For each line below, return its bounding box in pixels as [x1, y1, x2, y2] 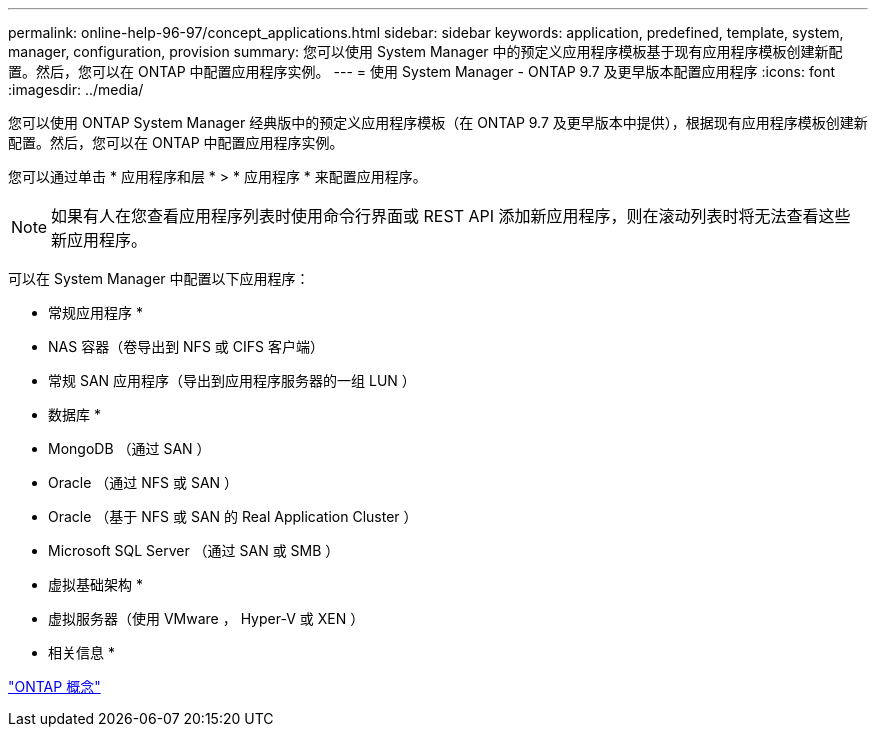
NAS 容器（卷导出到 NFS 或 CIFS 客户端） [48, 338, 324, 355]
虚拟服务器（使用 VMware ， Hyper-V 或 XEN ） [48, 610, 365, 627]
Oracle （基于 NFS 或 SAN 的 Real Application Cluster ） [48, 508, 418, 525]
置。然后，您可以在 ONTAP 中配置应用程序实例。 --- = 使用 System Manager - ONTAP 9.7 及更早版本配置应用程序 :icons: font [8, 63, 835, 80]
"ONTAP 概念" [8, 678, 101, 695]
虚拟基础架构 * [48, 576, 143, 593]
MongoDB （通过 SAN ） [48, 440, 211, 457]
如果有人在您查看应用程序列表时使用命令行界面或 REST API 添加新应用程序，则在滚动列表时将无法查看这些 [51, 206, 851, 226]
